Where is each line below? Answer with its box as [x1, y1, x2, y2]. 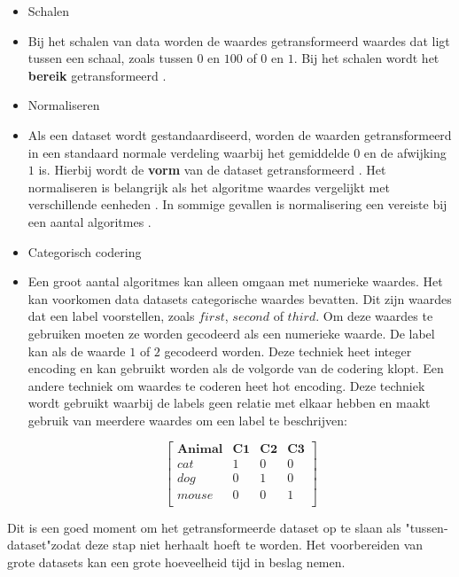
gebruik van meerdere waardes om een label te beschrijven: [27, 410, 347, 429]
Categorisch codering [27, 242, 142, 261]
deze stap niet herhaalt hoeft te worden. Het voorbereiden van [85, 535, 424, 554]
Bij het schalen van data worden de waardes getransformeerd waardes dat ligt [27, 31, 450, 50]
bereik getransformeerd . [27, 66, 167, 84]
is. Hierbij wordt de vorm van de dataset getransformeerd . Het [38, 160, 386, 179]
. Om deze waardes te [315, 307, 433, 325]
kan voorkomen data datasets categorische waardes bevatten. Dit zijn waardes [27, 289, 452, 308]
